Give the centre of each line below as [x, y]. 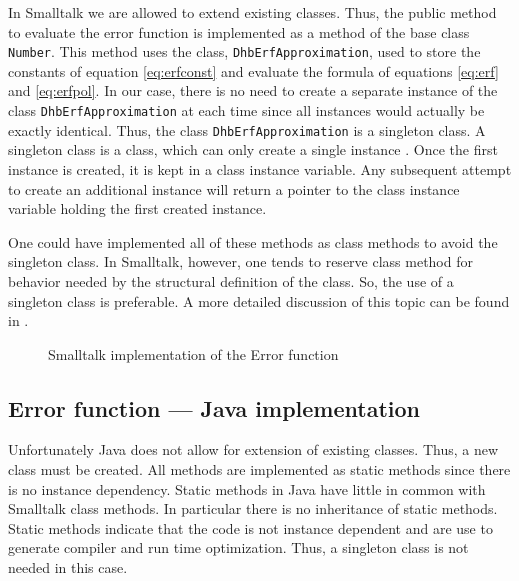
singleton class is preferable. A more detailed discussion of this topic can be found [259, 300]
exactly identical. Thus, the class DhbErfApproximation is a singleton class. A [247, 129]
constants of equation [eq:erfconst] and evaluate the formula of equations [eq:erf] [253, 70]
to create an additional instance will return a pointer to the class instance [234, 188]
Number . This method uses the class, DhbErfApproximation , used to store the [244, 51]
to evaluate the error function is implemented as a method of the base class [239, 31]
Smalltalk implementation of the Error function [193, 353]
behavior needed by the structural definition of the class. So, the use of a [231, 280]
